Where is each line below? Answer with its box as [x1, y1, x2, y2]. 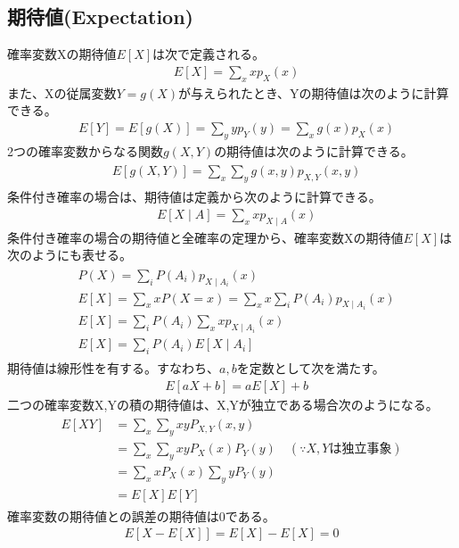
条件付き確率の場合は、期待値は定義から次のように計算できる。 [7, 187, 381, 206]
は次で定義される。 [152, 45, 266, 63]
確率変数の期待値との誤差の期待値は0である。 [7, 506, 275, 525]
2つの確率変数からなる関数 [7, 141, 163, 160]
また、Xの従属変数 [7, 83, 117, 102]
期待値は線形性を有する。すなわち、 [7, 359, 219, 378]
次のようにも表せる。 [7, 245, 132, 264]
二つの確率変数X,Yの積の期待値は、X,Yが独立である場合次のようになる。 [7, 394, 439, 413]
